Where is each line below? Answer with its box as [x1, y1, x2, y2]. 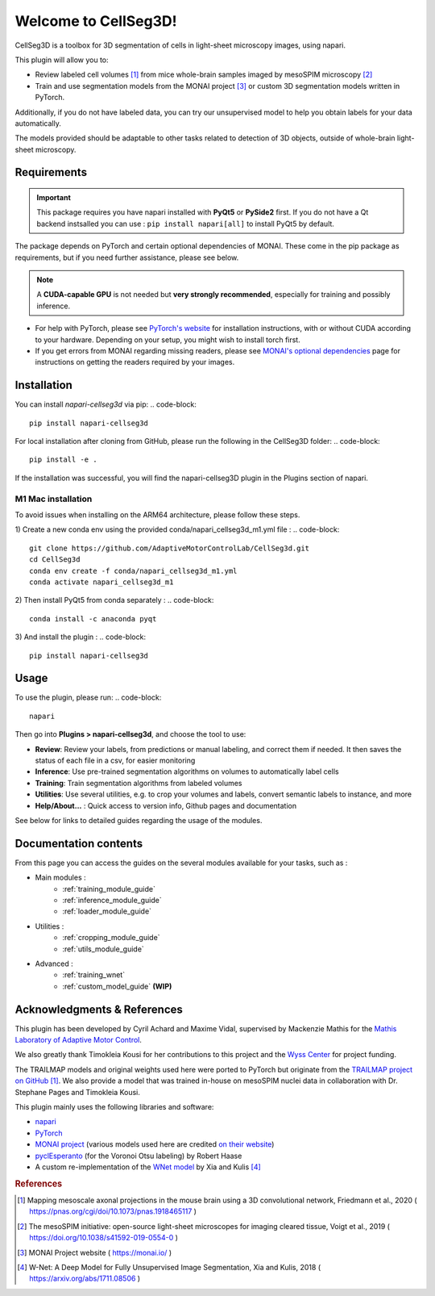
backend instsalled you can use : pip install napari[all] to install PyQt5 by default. [36, 219, 334, 228]
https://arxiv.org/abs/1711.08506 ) [29, 1273, 141, 1283]
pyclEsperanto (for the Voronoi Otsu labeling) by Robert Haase [35, 1151, 242, 1160]
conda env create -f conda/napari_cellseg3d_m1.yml [29, 566, 238, 575]
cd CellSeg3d [29, 555, 81, 564]
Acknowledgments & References [14, 1002, 183, 1016]
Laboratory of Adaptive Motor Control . [14, 1035, 143, 1045]
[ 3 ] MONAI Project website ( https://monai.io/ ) [17, 1248, 172, 1257]
